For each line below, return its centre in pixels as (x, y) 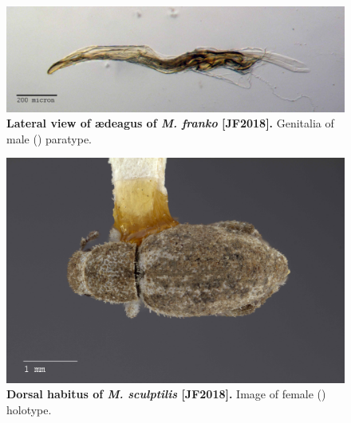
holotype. (29, 409)
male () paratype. (49, 138)
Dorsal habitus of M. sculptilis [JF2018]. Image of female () (166, 394)
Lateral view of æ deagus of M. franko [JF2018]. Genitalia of (170, 123)
